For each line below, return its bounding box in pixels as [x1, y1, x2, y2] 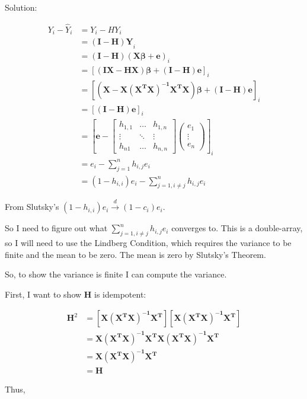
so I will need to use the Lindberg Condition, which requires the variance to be [5, 237, 292, 249]
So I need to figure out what [5, 222, 108, 234]
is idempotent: [94, 288, 146, 300]
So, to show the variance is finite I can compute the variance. [5, 268, 227, 280]
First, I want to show [5, 288, 82, 300]
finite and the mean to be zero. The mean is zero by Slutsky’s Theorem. [5, 248, 266, 260]
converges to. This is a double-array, [171, 222, 303, 234]
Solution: [5, 1, 37, 13]
